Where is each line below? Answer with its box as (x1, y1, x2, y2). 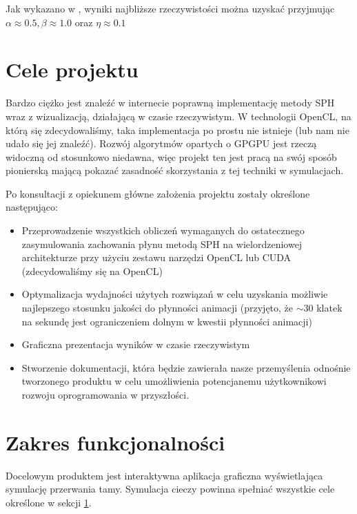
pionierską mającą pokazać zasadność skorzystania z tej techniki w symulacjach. (6, 163, 344, 178)
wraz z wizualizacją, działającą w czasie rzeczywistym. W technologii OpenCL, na (6, 108, 351, 123)
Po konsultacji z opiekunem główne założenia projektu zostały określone (6, 186, 310, 200)
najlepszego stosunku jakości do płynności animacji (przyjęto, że (21, 301, 294, 315)
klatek (316, 301, 343, 315)
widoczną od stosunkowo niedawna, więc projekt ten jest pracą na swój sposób (6, 149, 337, 164)
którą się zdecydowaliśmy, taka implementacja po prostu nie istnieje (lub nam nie (6, 122, 349, 137)
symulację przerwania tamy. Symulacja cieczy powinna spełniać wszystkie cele (6, 482, 335, 496)
